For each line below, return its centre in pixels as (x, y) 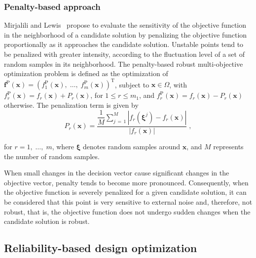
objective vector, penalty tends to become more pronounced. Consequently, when (126, 182)
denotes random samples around (132, 146)
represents (228, 146)
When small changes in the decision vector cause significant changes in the (117, 173)
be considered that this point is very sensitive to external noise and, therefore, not (128, 201)
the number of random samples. (52, 156)
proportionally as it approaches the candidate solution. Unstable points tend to (124, 44)
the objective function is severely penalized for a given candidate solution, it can (125, 192)
